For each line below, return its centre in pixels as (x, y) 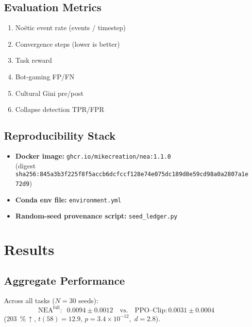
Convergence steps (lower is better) (67, 44)
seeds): (88, 300)
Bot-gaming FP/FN (45, 76)
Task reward (34, 60)
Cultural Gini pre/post (49, 93)
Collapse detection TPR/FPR (60, 109)
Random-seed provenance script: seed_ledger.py (96, 216)
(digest (25, 165)
